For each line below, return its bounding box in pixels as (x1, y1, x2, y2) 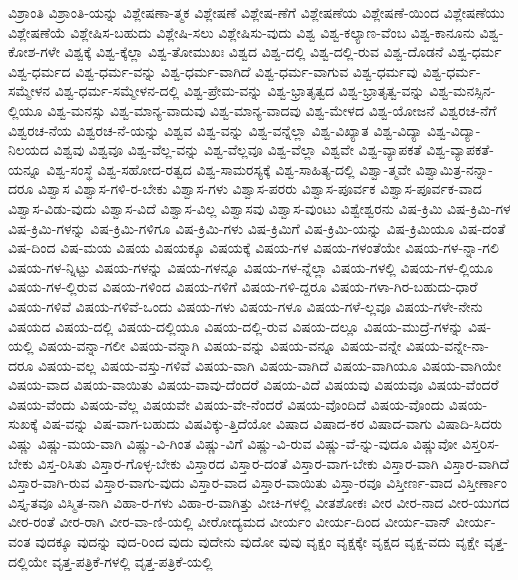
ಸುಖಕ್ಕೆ (8, 413, 38, 434)
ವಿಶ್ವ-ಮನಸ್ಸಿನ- (429, 80, 496, 101)
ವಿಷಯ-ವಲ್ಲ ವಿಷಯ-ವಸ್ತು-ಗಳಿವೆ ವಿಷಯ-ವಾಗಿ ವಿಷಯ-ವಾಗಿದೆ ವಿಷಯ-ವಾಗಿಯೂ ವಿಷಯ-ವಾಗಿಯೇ (38, 354, 502, 375)
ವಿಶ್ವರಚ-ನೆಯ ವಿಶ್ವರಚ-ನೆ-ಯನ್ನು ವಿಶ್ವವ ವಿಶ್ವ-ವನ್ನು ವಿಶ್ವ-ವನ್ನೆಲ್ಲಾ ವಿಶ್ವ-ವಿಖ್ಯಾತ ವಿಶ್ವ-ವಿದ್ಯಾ (8, 119, 423, 140)
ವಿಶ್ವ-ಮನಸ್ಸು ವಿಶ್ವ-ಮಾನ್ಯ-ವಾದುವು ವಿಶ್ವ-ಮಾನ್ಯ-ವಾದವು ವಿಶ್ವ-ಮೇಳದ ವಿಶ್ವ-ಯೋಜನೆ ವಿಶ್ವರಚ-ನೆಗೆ (47, 99, 497, 120)
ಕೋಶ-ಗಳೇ (8, 41, 60, 62)
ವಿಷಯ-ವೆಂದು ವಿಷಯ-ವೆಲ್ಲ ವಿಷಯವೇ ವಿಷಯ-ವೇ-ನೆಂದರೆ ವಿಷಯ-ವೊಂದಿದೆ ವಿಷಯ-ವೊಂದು (8, 393, 445, 414)
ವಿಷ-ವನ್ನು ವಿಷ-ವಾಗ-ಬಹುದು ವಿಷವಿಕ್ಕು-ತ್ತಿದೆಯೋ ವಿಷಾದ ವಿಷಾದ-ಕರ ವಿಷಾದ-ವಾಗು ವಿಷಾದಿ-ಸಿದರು (42, 413, 503, 434)
